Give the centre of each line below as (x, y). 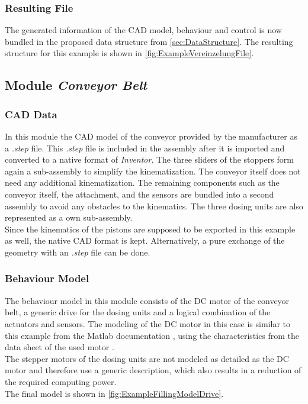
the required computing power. (61, 381)
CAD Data (31, 114)
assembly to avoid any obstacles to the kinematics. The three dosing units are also (154, 206)
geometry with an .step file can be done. (78, 252)
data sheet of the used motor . (60, 347)
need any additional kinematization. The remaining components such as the (142, 182)
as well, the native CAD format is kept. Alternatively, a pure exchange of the (145, 240)
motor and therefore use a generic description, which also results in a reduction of (153, 370)
